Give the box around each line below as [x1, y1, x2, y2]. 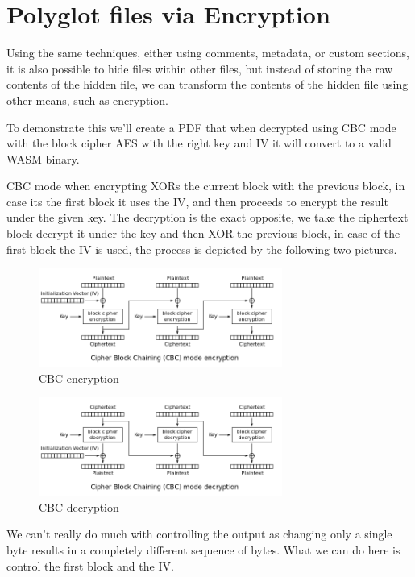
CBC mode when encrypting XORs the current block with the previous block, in [6, 177, 405, 194]
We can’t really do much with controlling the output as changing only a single [6, 525, 392, 542]
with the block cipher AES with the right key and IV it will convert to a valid [6, 135, 392, 152]
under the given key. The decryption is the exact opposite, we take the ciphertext [6, 209, 409, 226]
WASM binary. [6, 150, 80, 167]
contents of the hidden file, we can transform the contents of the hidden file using [6, 76, 409, 93]
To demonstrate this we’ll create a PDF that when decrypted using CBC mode [6, 118, 396, 135]
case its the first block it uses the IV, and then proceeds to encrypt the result [6, 193, 388, 210]
